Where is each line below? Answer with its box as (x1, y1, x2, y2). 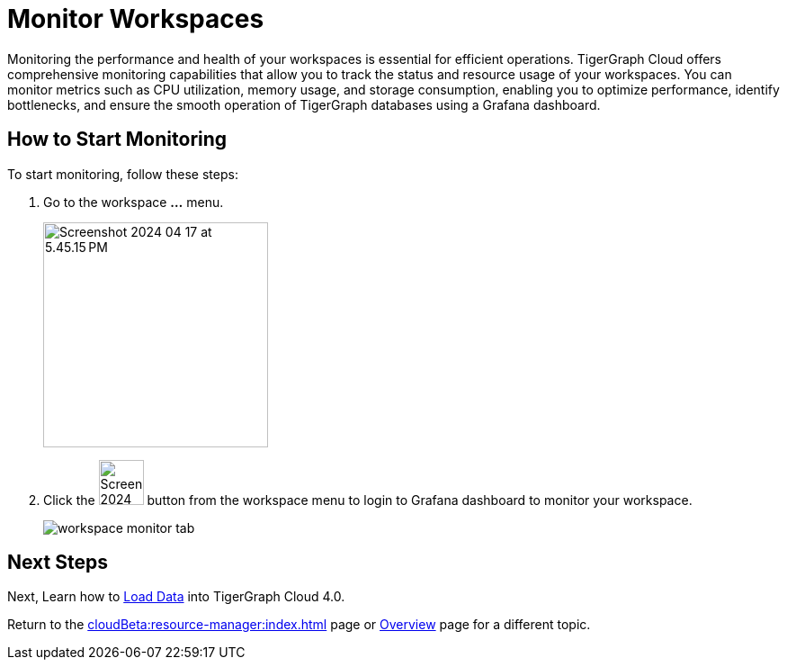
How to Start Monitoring (7, 128, 228, 151)
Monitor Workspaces (7, 4, 264, 34)
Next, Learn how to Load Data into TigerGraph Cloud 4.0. (7, 589, 345, 605)
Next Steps (7, 551, 108, 574)
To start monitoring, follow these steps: (7, 166, 238, 182)
